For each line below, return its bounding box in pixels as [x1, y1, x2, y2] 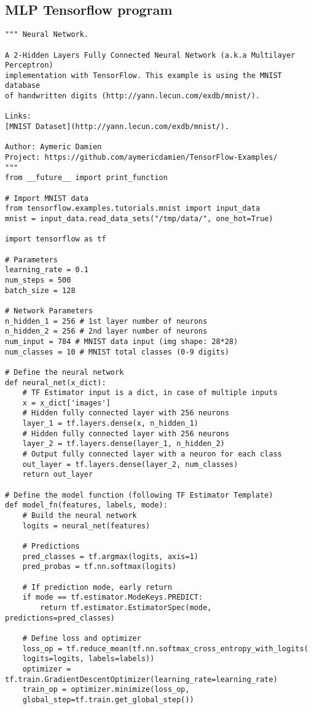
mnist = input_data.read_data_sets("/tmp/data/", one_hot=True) [5, 214, 273, 224]
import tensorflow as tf [5, 235, 106, 244]
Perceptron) [5, 61, 53, 70]
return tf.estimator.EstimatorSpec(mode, [40, 603, 212, 612]
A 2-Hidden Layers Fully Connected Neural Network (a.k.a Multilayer [5, 50, 295, 60]
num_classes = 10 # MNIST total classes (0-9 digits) [5, 347, 230, 356]
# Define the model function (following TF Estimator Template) [5, 490, 273, 499]
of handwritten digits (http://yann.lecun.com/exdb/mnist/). [5, 92, 260, 101]
